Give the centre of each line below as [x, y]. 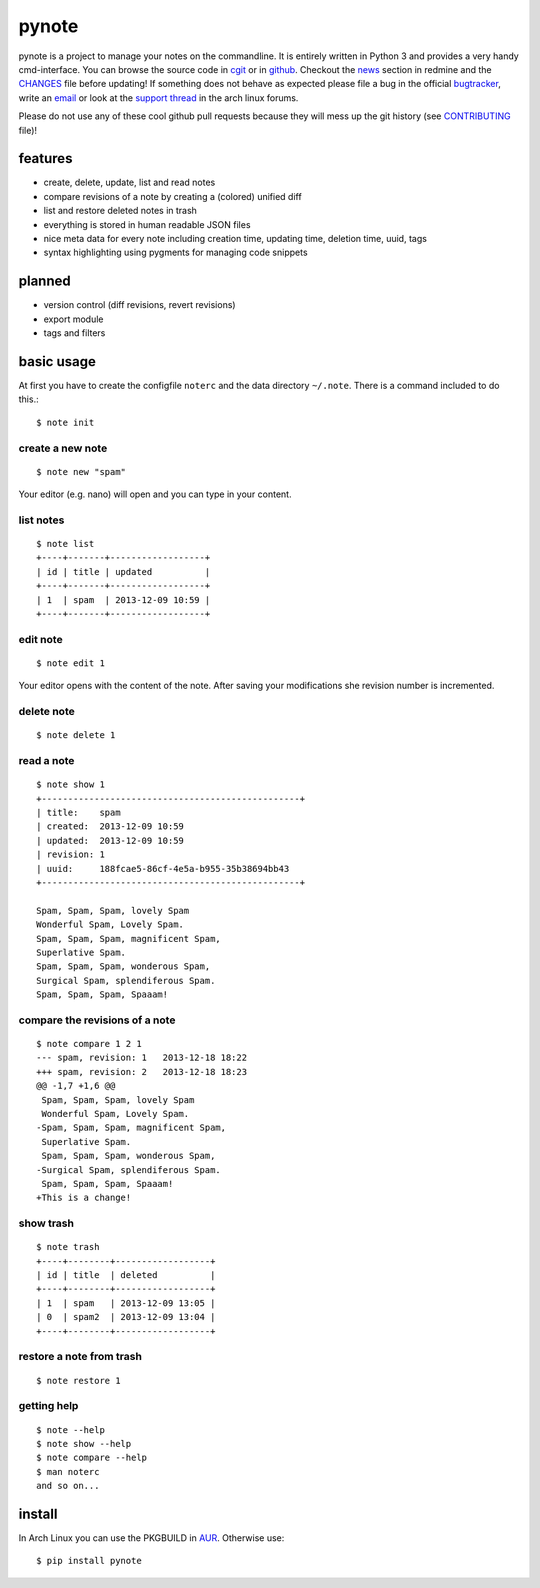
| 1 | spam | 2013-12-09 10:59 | [123, 599]
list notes [41, 520]
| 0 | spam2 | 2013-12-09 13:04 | [126, 1317]
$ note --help [70, 1429]
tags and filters [74, 333]
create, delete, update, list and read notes [129, 182]
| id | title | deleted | [126, 1275]
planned [45, 281]
